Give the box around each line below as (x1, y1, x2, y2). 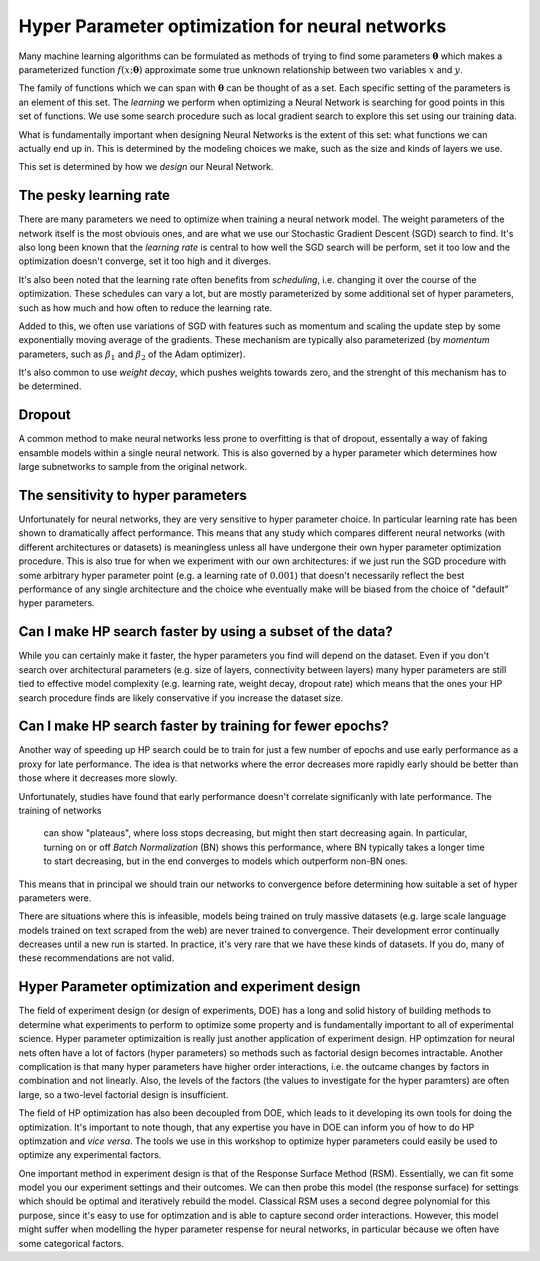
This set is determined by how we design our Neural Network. (18, 161, 274, 173)
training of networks (18, 804, 102, 816)
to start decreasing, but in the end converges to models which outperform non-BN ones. (43, 855, 409, 867)
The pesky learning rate (18, 187, 170, 204)
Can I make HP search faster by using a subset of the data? (18, 623, 394, 640)
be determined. (18, 380, 82, 392)
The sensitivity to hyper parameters (18, 486, 247, 504)
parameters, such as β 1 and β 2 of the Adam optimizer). (18, 348, 246, 362)
